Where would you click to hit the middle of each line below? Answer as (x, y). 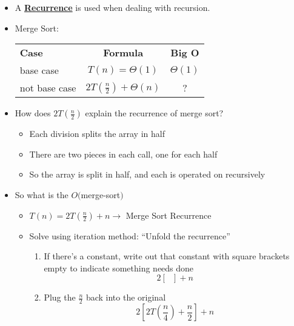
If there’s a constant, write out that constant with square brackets (167, 256)
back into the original (126, 297)
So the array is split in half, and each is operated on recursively (147, 174)
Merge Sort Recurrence (169, 215)
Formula (123, 53)
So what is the (42, 194)
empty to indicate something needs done (119, 268)
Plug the (60, 297)
